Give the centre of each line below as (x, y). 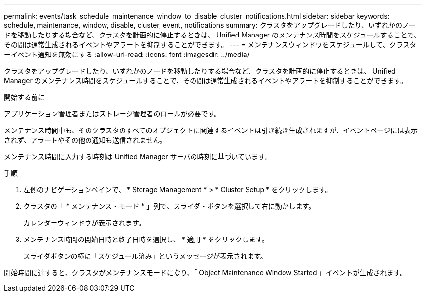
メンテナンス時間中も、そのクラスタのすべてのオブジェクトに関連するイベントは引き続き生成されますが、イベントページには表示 (211, 130)
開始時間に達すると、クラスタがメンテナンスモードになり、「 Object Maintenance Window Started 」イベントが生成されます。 (205, 272)
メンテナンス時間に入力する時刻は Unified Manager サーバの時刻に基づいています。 (138, 157)
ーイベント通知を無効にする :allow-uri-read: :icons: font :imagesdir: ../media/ (127, 54)
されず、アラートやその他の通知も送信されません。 (85, 140)
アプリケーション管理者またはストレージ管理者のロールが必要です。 (113, 114)
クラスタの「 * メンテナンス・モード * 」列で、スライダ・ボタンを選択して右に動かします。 (169, 206)
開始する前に (24, 97)
